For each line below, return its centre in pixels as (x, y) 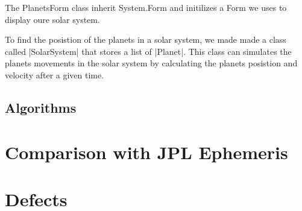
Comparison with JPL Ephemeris (146, 152)
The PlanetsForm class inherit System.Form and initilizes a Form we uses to (146, 7)
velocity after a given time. (55, 74)
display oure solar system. (52, 19)
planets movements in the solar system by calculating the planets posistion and (151, 63)
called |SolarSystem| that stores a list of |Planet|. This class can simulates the (148, 51)
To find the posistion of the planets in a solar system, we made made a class (146, 39)
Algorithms (41, 107)
